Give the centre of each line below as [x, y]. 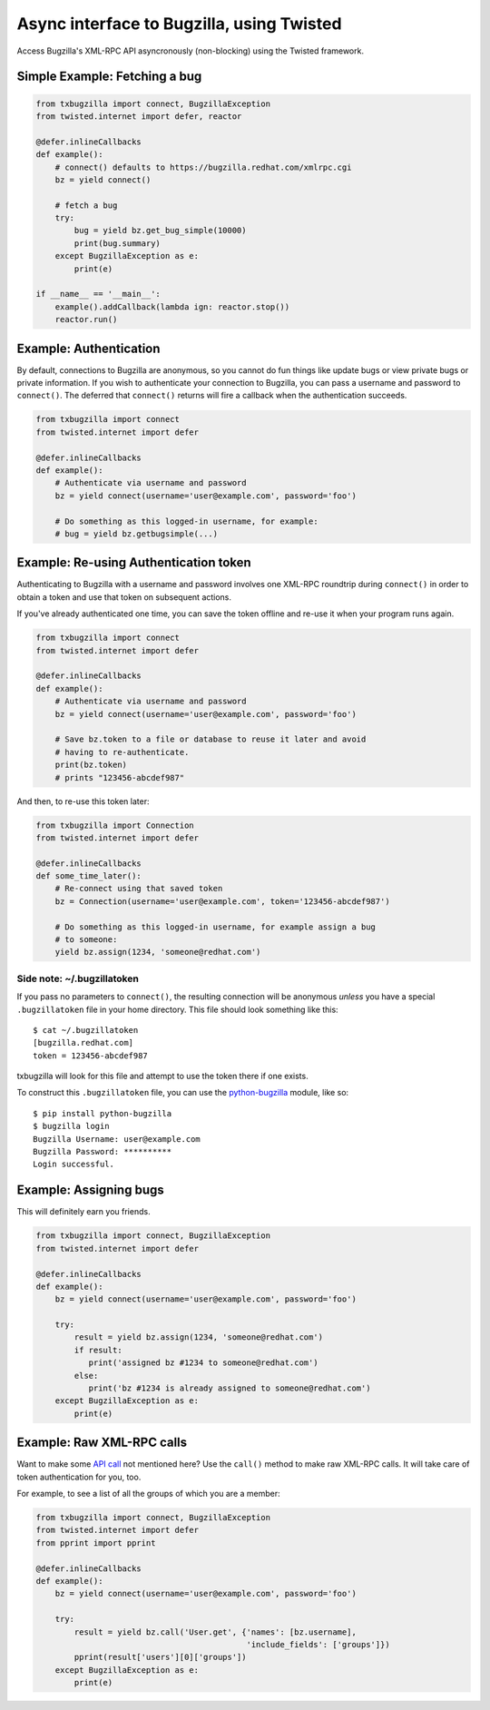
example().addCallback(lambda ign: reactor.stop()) [172, 307]
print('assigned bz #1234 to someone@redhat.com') [203, 1363]
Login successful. [74, 1165]
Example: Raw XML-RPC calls [102, 1443]
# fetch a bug [86, 205]
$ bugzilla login [71, 1126]
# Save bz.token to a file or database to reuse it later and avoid [211, 739]
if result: [98, 1350]
